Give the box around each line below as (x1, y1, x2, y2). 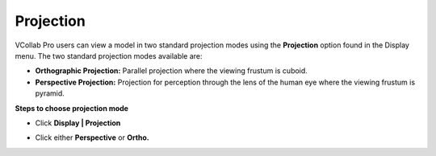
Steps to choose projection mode (15, 103, 129, 113)
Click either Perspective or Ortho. (35, 133, 149, 142)
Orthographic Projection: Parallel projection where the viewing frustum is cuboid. (35, 66, 308, 76)
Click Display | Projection (35, 117, 121, 128)
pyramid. (35, 88, 65, 98)
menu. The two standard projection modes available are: (15, 51, 203, 60)
